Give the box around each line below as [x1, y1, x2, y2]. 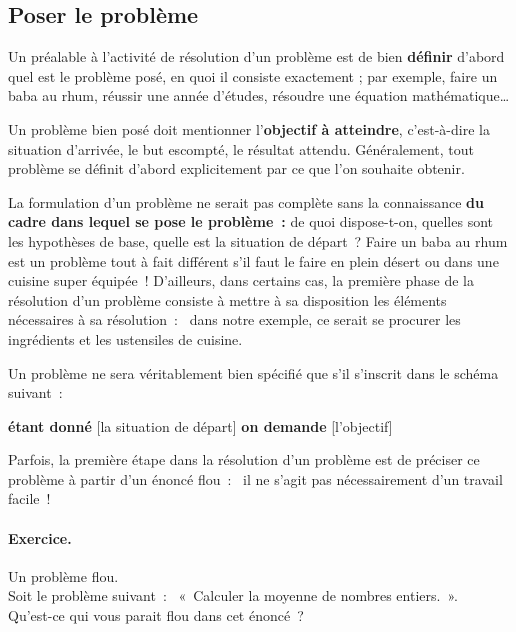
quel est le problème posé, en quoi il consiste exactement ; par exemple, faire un [8, 65, 498, 86]
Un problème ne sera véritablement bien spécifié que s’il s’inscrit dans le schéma [8, 362, 499, 383]
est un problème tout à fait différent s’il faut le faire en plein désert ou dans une [8, 250, 499, 271]
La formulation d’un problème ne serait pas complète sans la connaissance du [8, 191, 484, 212]
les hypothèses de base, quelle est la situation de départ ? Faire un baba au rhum [8, 230, 508, 251]
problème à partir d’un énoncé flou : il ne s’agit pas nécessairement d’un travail [8, 468, 503, 489]
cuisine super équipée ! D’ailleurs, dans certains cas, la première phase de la [8, 270, 475, 291]
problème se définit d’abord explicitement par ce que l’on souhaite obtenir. [8, 158, 465, 179]
